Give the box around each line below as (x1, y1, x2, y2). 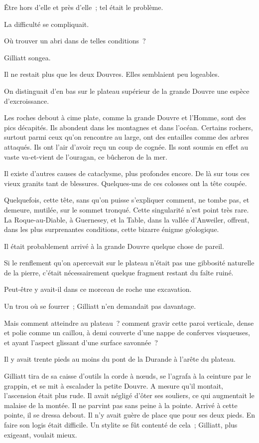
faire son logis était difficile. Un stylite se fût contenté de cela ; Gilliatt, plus (4, 420, 238, 430)
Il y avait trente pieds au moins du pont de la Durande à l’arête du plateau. (4, 354, 236, 364)
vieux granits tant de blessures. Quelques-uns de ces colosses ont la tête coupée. (4, 178, 247, 188)
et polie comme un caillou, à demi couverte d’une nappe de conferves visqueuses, (4, 327, 250, 338)
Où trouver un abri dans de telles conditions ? (4, 35, 146, 46)
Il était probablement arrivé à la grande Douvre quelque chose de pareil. (4, 240, 224, 251)
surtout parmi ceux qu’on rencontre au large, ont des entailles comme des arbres (4, 132, 249, 142)
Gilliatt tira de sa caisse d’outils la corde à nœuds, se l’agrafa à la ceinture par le (4, 371, 251, 381)
